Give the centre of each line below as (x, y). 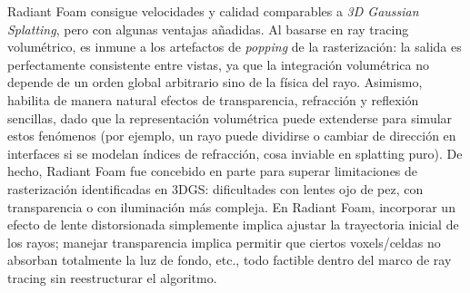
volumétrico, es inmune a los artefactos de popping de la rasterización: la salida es (235, 47)
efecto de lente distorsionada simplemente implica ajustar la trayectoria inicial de (233, 225)
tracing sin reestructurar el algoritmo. (112, 277)
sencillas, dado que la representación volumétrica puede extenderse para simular (230, 117)
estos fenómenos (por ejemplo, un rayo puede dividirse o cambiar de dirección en (232, 136)
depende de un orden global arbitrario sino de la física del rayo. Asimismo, (215, 82)
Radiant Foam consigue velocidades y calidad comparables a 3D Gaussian (213, 11)
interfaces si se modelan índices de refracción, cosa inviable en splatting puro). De (235, 153)
